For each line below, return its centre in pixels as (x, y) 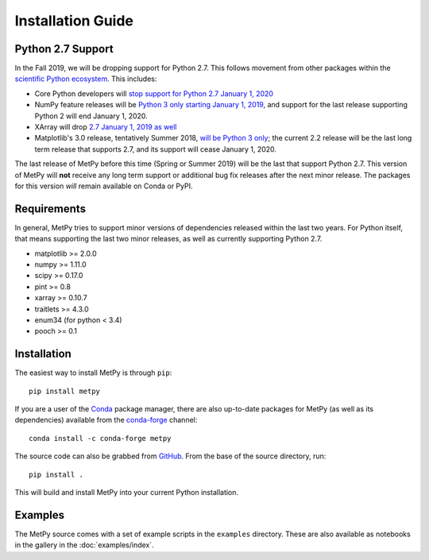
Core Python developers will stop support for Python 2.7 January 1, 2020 (154, 93)
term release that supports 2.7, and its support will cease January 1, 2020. (156, 149)
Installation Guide (74, 21)
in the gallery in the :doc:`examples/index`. (84, 545)
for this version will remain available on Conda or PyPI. (104, 186)
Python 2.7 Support (64, 49)
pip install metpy (65, 391)
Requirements (50, 209)
